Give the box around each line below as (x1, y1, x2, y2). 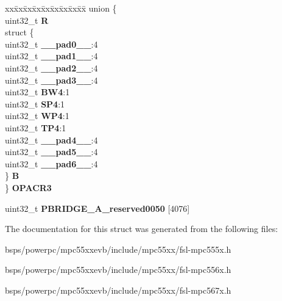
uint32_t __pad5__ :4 (5, 145, 98, 158)
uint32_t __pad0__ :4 (5, 37, 98, 50)
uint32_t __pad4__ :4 (5, 133, 98, 146)
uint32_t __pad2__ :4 (5, 61, 98, 74)
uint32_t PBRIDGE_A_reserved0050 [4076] (5, 201, 190, 214)
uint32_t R (5, 13, 49, 26)
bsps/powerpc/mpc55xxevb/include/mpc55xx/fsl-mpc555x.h (5, 242, 231, 255)
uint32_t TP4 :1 (5, 121, 66, 134)
